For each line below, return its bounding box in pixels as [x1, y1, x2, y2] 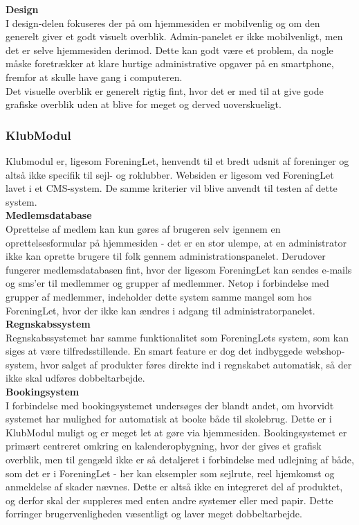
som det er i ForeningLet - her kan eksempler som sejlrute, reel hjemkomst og [6, 465, 335, 480]
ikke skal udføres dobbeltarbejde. [6, 371, 145, 385]
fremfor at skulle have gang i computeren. [6, 69, 183, 84]
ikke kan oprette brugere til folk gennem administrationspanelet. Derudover [6, 249, 326, 263]
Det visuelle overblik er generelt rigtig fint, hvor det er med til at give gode [6, 83, 324, 98]
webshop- [305, 344, 345, 358]
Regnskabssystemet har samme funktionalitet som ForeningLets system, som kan [6, 330, 349, 344]
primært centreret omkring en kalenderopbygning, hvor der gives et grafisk [6, 438, 322, 453]
